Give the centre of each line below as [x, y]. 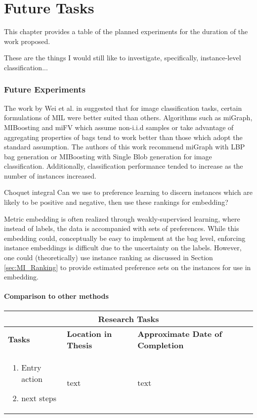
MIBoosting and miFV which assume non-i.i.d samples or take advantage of [119, 127]
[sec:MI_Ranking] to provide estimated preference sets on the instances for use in [128, 267]
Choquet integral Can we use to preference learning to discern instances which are [128, 192]
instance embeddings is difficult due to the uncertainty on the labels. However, [123, 248]
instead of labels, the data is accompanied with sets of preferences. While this [122, 228]
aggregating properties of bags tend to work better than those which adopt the [123, 137]
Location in [89, 333]
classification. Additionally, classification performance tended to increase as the [124, 166]
